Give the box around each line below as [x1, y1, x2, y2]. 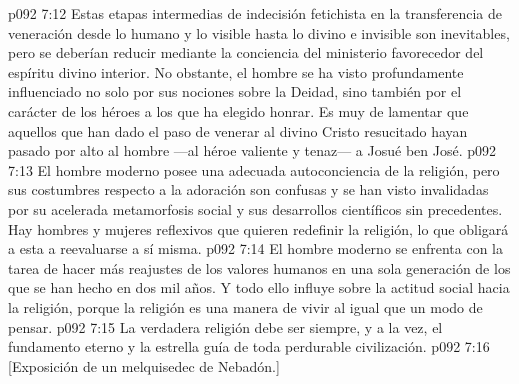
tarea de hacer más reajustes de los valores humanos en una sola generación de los [8, 257, 511, 278]
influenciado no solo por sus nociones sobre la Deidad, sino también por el [8, 81, 462, 102]
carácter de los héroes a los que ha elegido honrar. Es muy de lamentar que [8, 100, 469, 121]
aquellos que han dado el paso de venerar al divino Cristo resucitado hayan [8, 120, 468, 141]
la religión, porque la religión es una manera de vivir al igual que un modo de [8, 296, 483, 317]
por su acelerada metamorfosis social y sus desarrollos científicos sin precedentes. [8, 198, 503, 219]
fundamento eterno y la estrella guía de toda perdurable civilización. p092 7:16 [8, 336, 490, 357]
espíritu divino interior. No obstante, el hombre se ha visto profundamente [8, 61, 464, 82]
